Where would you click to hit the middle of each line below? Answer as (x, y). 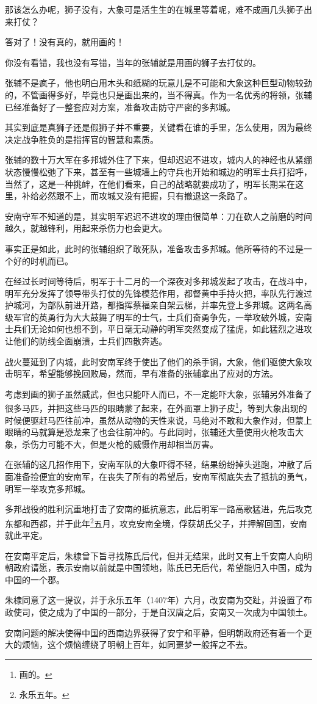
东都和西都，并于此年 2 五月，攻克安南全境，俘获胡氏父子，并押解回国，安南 (156, 522)
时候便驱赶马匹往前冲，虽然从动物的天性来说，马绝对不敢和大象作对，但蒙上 (158, 420)
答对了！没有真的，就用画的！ (65, 42)
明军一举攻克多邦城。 (48, 488)
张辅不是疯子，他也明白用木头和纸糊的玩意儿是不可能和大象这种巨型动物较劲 (158, 83)
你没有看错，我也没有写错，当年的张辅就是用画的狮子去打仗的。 (133, 62)
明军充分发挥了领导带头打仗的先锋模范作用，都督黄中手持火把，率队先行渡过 (158, 293)
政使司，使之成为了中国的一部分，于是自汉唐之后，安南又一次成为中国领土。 (158, 612)
